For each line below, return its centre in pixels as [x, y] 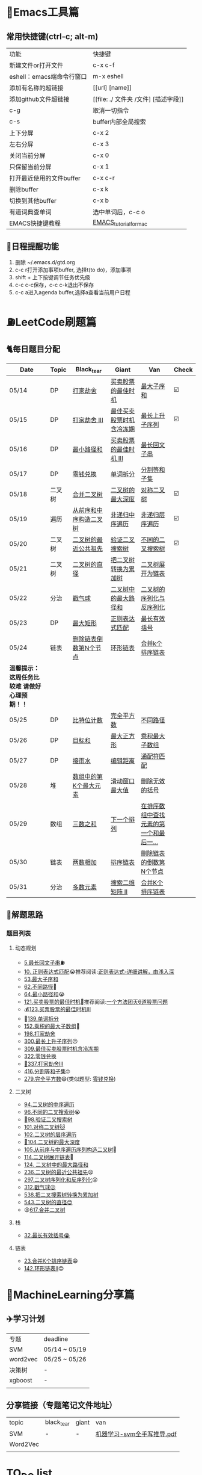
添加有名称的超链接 [37, 88]
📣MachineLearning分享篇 [71, 1295]
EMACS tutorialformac [120, 223]
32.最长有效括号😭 [47, 1235]
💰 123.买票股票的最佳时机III [57, 1009]
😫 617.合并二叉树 [44, 1210]
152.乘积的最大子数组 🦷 [52, 1026]
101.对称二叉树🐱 [44, 1127]
